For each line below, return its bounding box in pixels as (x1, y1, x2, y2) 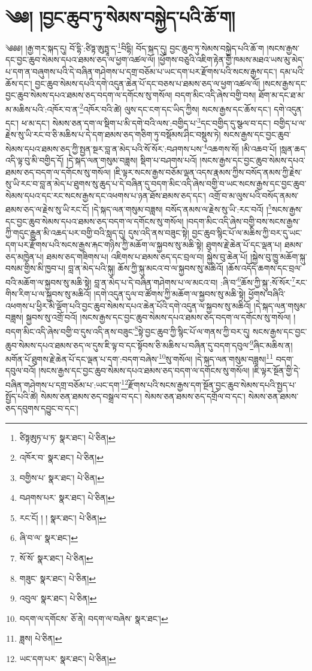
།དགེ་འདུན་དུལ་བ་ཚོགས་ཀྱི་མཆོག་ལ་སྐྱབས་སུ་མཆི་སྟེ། (93, 287, 246, 300)
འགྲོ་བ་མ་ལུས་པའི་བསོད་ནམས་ (208, 189, 299, 201)
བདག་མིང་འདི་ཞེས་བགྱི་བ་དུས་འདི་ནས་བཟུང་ (5, 325, 135, 337)
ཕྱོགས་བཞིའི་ (248, 287, 286, 300)
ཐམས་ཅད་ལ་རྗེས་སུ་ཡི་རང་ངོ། (5, 203, 89, 216)
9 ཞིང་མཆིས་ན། (250, 337, 293, 351)
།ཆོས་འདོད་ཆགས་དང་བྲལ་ (226, 262, 302, 274)
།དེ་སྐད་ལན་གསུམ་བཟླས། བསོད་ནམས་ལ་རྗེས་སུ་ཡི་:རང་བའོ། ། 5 (92, 201, 272, 216)
